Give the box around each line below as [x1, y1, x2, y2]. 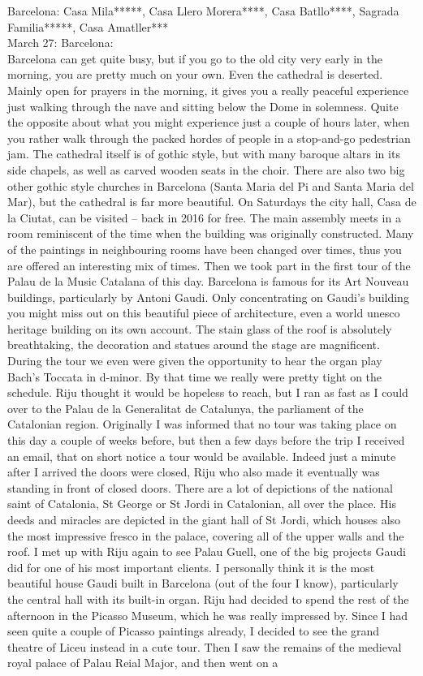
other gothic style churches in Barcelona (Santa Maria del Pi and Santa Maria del [7, 177, 414, 194]
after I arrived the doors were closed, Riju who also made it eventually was [7, 463, 380, 480]
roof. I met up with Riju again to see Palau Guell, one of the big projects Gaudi [7, 543, 406, 560]
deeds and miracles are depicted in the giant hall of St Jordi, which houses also [7, 511, 401, 527]
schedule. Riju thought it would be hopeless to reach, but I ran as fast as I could [7, 384, 408, 401]
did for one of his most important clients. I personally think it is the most [7, 558, 375, 575]
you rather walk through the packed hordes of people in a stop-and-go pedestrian [7, 129, 411, 146]
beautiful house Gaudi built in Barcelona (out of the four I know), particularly [7, 575, 399, 592]
